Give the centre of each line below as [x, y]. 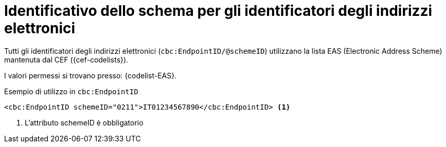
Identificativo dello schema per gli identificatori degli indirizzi [218, 11]
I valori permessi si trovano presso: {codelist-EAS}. [91, 75]
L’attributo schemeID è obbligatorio [84, 122]
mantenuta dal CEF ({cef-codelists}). [66, 59]
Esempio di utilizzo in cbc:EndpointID [71, 91]
